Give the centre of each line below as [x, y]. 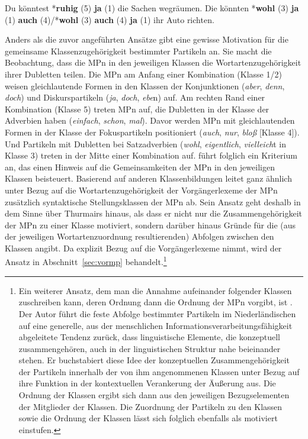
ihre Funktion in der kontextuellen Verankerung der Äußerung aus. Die [147, 383]
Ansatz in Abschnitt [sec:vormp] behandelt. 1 [86, 261]
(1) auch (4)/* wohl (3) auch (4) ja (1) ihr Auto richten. [110, 19]
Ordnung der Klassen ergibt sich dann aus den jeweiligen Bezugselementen [154, 395]
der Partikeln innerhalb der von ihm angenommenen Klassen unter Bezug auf [159, 371]
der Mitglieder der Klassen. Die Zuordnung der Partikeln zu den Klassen [150, 406]
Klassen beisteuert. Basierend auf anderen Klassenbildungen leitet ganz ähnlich [148, 178]
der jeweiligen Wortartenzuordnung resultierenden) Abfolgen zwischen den [139, 236]
